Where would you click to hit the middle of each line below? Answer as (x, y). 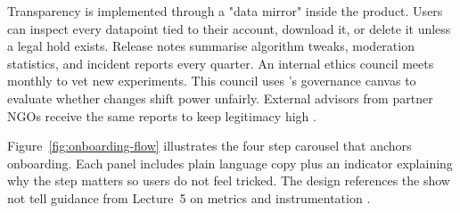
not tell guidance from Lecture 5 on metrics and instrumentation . (189, 197)
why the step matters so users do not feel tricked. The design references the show (229, 180)
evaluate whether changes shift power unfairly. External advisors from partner (220, 98)
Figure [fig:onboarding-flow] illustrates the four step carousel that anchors (209, 146)
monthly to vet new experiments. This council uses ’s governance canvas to (212, 81)
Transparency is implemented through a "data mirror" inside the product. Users (225, 11)
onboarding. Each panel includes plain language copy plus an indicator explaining (230, 163)
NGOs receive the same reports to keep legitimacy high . (162, 115)
